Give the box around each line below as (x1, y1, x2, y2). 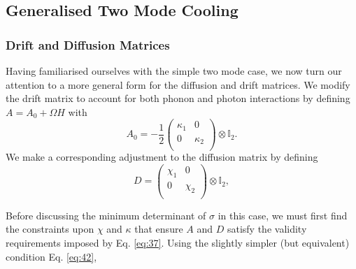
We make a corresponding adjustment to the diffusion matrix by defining (6, 150, 318, 164)
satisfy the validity (227, 221, 307, 236)
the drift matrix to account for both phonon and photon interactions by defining (6, 91, 350, 106)
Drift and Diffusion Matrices (6, 36, 170, 53)
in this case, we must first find (218, 208, 348, 222)
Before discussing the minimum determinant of (6, 208, 206, 222)
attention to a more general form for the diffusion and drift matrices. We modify (6, 77, 350, 92)
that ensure (134, 221, 183, 236)
